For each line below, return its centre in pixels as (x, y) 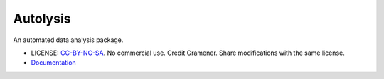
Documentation (53, 63)
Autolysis (42, 19)
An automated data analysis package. (68, 40)
